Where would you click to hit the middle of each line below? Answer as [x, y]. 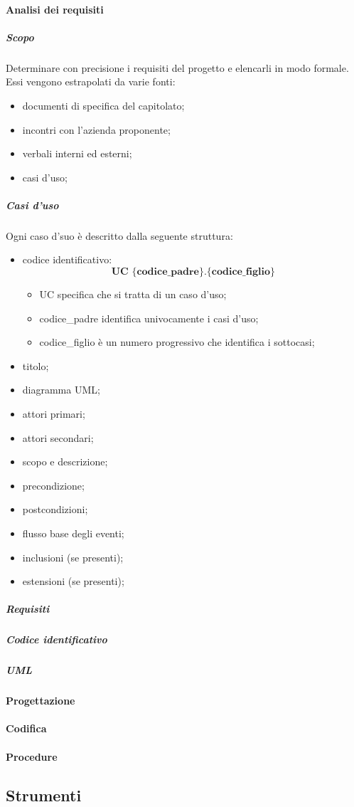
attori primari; [54, 414]
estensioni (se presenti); [73, 581]
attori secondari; [58, 437]
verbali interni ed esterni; [77, 153]
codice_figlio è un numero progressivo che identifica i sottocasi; [177, 342]
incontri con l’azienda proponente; [96, 129]
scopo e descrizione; [65, 461]
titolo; [36, 365]
